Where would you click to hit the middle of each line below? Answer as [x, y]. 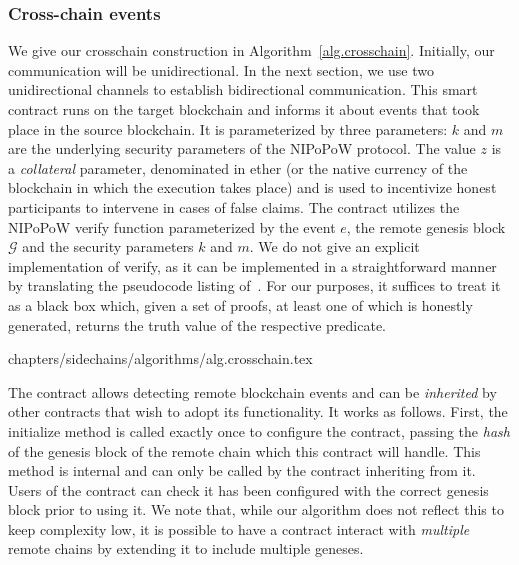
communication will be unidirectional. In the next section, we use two [221, 69]
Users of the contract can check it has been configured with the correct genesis [248, 489]
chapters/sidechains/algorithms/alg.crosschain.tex [160, 358]
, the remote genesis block [426, 226]
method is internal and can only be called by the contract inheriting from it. [242, 470]
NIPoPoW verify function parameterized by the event [172, 226]
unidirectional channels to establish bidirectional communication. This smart [243, 89]
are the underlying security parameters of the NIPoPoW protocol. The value [242, 148]
